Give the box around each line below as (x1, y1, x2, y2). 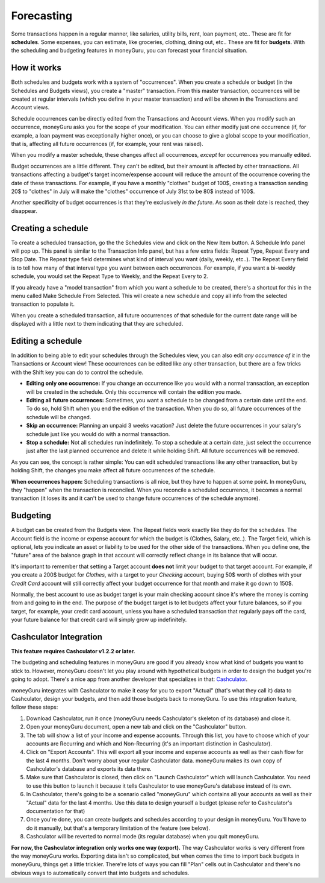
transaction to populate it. (11, 300, 75, 308)
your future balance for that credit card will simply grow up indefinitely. (11, 616, 187, 624)
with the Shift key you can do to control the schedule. (11, 369, 144, 376)
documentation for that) (26, 808, 85, 815)
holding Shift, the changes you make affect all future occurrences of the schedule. (11, 467, 215, 474)
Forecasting (11, 9, 72, 22)
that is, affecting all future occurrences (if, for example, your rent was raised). (11, 140, 204, 147)
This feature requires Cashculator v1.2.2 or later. (11, 648, 135, 654)
